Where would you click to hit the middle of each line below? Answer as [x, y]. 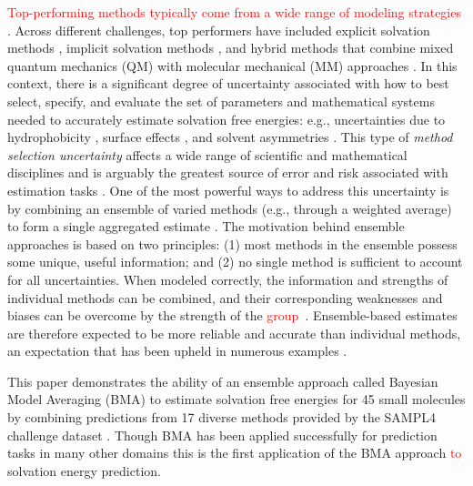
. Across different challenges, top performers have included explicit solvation [219, 30]
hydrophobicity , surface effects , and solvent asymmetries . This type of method [230, 137]
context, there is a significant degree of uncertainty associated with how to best [228, 83]
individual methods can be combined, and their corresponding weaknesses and [225, 297]
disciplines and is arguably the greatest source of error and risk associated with [228, 172]
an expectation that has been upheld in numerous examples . [177, 351]
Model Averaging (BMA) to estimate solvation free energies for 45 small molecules [236, 399]
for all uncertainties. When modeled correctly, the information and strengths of [228, 279]
